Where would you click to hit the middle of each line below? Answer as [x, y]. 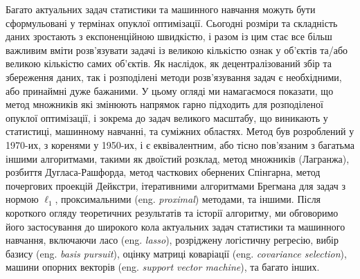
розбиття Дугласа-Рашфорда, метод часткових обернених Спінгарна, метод [163, 172]
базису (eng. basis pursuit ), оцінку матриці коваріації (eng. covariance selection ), [176, 253]
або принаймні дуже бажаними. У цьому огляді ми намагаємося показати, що [170, 90]
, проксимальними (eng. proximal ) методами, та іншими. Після [188, 199]
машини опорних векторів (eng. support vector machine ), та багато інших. [163, 267]
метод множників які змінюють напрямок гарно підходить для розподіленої [164, 104]
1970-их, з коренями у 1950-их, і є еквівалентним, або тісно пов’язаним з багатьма [180, 144]
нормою [22, 199]
